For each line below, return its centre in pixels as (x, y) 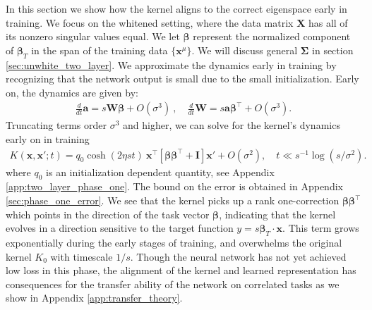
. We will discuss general (245, 50)
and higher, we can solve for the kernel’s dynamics (231, 125)
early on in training (48, 138)
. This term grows (321, 228)
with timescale (82, 256)
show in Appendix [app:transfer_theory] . (94, 298)
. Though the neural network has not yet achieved (238, 256)
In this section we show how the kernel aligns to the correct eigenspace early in (176, 8)
